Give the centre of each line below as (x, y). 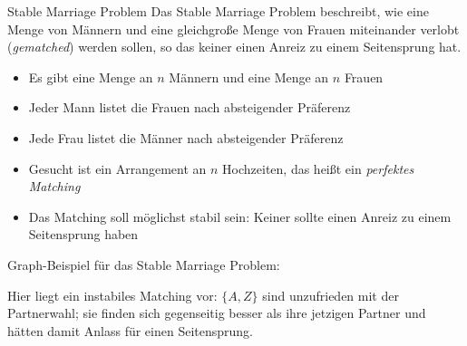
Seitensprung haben (83, 234)
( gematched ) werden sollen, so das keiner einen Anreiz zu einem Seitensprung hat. (234, 47)
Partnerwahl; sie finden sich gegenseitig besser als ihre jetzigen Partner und (217, 313)
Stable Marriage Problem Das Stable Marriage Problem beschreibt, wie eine (218, 11)
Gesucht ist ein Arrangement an (117, 168)
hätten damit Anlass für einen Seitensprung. (131, 330)
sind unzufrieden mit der (331, 295)
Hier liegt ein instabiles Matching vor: (112, 295)
